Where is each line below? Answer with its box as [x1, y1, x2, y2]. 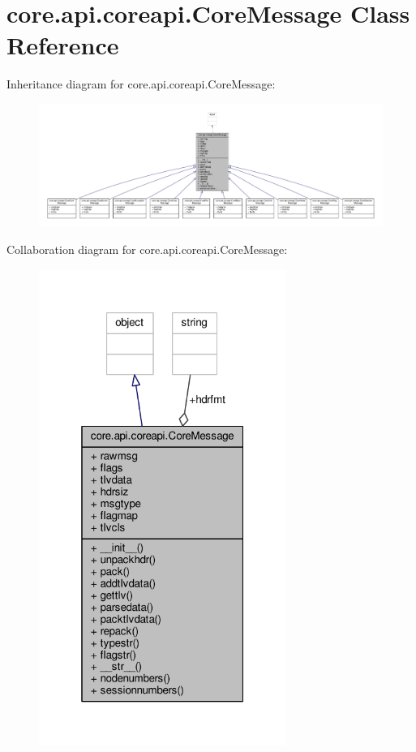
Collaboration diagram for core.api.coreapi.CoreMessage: [6, 241, 288, 258]
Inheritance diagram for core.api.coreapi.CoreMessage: [6, 75, 276, 92]
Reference [6, 28, 119, 62]
